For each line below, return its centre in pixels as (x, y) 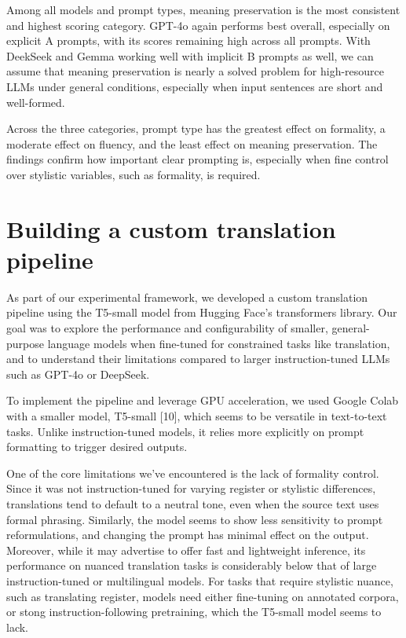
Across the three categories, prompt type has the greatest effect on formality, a (196, 128)
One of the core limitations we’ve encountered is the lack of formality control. (193, 473)
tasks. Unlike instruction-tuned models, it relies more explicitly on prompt (185, 431)
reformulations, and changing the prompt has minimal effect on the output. (188, 535)
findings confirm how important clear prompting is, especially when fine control (198, 159)
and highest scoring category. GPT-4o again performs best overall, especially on (198, 25)
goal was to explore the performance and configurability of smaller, (167, 328)
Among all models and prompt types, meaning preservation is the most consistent (203, 9)
